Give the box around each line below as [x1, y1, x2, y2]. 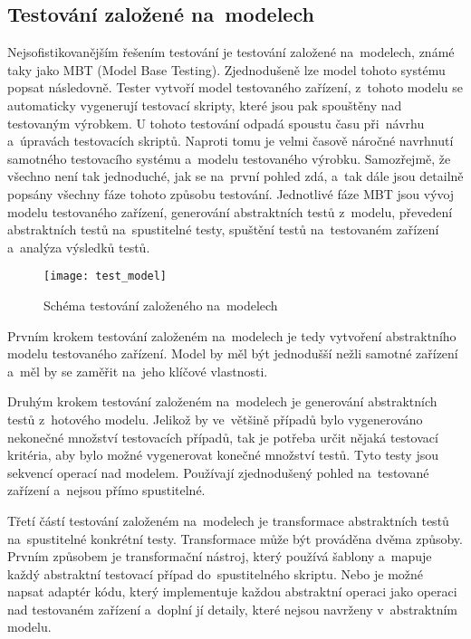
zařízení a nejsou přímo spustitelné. [7, 481, 206, 500]
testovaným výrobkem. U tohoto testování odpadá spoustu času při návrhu [7, 113, 425, 132]
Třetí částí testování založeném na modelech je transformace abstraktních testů [7, 510, 449, 529]
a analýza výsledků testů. [7, 237, 150, 256]
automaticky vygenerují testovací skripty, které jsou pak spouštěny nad [7, 95, 402, 114]
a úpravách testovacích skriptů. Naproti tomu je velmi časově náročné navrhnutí [7, 131, 454, 150]
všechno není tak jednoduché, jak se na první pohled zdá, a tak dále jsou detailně [7, 167, 464, 186]
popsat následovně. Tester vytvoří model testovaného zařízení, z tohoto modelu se [7, 78, 463, 97]
